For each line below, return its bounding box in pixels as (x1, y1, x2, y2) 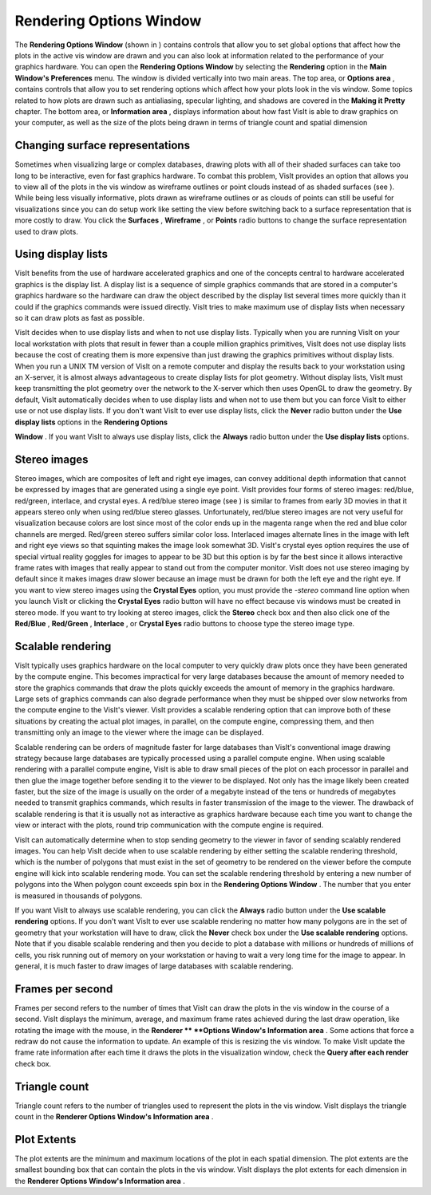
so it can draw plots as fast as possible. (14, 314, 145, 322)
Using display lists (14, 247, 108, 261)
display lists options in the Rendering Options (14, 417, 168, 427)
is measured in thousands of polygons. (14, 890, 143, 901)
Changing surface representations (14, 139, 191, 152)
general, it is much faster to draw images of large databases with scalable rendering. (14, 961, 294, 971)
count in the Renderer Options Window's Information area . (14, 1112, 214, 1122)
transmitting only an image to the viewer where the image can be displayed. (14, 728, 264, 737)
